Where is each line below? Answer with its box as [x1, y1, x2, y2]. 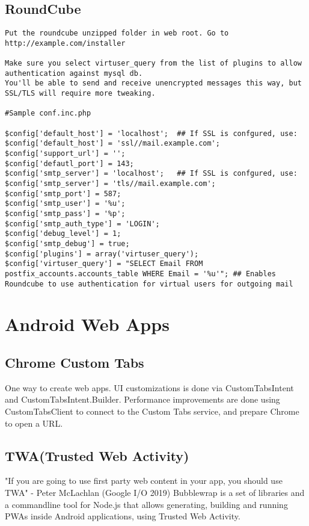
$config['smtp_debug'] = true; [5, 239, 130, 248]
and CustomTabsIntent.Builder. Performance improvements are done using [5, 393, 280, 406]
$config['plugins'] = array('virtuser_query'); [5, 249, 199, 258]
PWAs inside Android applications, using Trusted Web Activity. [5, 510, 240, 522]
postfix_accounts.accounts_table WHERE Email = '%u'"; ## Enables [5, 269, 277, 278]
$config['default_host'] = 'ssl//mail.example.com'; [5, 139, 220, 148]
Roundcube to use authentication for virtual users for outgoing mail [5, 279, 293, 288]
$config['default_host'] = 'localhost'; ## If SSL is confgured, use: [5, 129, 298, 138]
